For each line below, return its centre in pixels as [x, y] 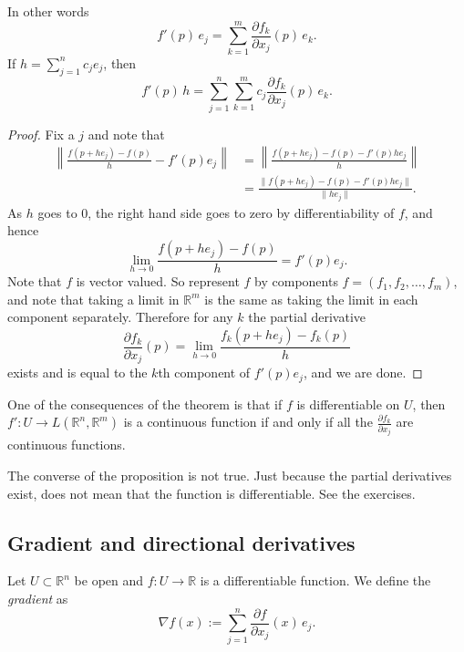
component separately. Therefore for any [120, 317]
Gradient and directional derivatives [181, 542]
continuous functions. [67, 445]
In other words [48, 11]
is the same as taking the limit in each [311, 299]
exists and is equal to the [77, 373]
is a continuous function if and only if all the [248, 422]
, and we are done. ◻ [363, 373]
